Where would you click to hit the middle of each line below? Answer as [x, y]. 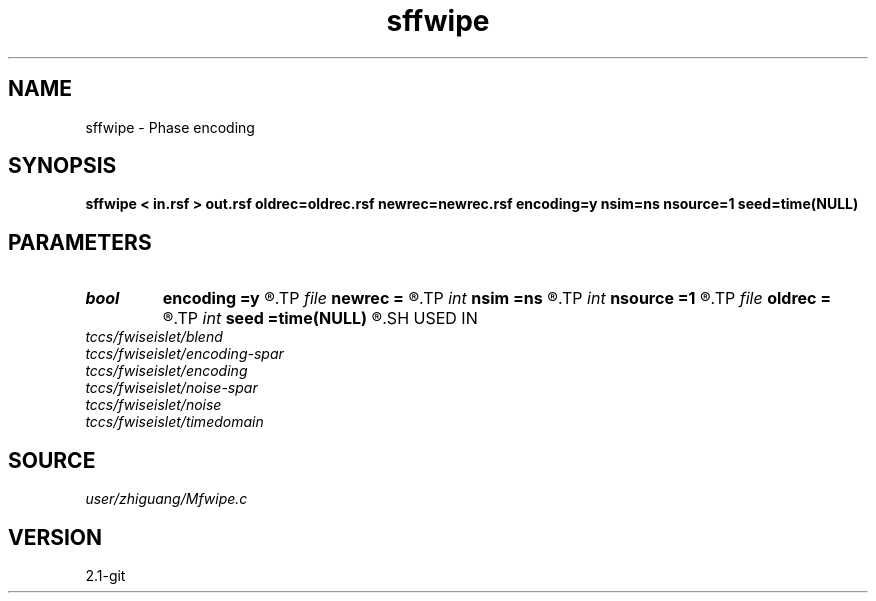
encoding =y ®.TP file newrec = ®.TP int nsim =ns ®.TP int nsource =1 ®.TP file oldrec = [497, 298]
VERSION [55, 537]
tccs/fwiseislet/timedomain [174, 422]
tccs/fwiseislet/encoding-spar [184, 354]
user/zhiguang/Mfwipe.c [166, 499]
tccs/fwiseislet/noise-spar [171, 388]
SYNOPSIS [62, 166]
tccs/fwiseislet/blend [154, 337]
